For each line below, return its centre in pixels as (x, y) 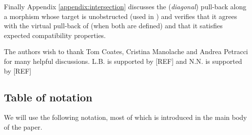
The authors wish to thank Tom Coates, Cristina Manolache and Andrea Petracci (126, 51)
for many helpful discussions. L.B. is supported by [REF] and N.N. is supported (123, 61)
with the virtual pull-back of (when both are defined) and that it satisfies (113, 26)
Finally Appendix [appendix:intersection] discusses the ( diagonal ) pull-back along (125, 6)
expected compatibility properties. (55, 35)
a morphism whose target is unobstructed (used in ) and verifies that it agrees (121, 16)
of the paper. (23, 126)
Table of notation (48, 97)
